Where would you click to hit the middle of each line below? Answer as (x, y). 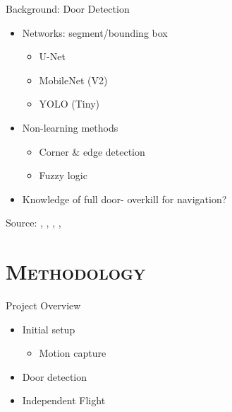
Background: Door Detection (68, 8)
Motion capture (73, 353)
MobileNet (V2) (73, 80)
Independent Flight (64, 400)
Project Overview (43, 305)
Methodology (76, 271)
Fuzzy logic (63, 175)
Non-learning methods (70, 127)
